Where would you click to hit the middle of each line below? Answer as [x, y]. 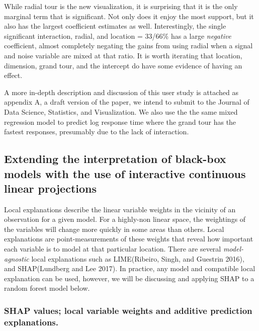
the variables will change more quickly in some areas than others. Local [114, 229]
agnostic [17, 258]
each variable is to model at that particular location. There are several [113, 249]
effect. [13, 75]
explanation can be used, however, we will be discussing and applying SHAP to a [129, 278]
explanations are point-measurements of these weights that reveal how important [129, 239]
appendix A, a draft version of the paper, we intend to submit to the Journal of [127, 102]
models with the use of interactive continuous [125, 173]
